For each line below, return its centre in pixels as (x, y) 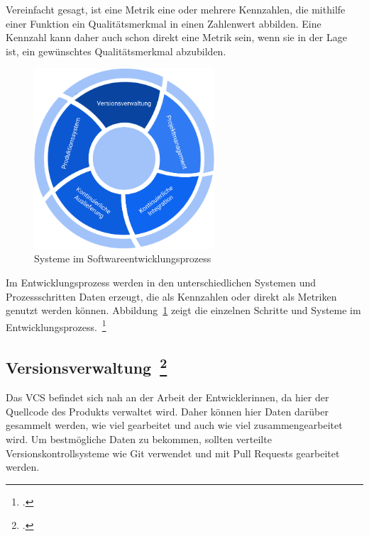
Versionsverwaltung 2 (87, 366)
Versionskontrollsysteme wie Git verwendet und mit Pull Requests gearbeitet (173, 453)
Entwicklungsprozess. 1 (56, 325)
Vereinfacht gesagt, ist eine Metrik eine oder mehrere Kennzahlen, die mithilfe (176, 9)
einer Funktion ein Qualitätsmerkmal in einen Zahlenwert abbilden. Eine (164, 23)
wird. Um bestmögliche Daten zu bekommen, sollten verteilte (139, 439)
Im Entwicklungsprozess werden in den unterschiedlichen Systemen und (161, 282)
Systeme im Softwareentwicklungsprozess (123, 258)
